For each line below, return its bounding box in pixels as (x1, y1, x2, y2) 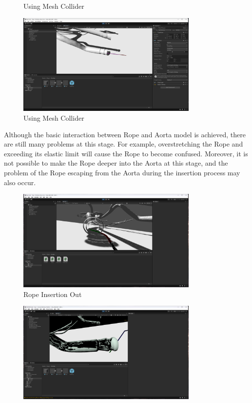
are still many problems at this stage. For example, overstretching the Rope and (4, 139, 243, 149)
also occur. (4, 177, 36, 187)
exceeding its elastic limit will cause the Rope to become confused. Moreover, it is (4, 148, 248, 158)
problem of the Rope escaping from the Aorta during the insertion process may (4, 167, 240, 177)
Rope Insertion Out (23, 289, 82, 299)
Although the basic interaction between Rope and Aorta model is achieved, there (4, 129, 246, 139)
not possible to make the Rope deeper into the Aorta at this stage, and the (4, 158, 228, 168)
